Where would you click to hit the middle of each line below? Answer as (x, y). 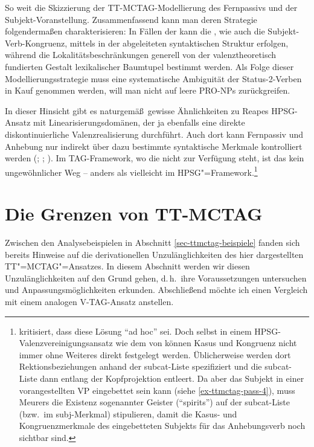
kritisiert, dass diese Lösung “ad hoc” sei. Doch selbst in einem (135, 331)
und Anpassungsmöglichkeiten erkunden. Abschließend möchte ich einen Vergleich (156, 290)
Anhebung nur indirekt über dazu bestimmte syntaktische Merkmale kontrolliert (154, 146)
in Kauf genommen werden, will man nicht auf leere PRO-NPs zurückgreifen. (148, 90)
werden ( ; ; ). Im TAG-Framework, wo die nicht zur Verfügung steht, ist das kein (155, 158)
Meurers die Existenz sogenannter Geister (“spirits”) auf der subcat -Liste (154, 402)
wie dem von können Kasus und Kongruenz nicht (206, 343)
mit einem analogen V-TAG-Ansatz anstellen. (89, 302)
